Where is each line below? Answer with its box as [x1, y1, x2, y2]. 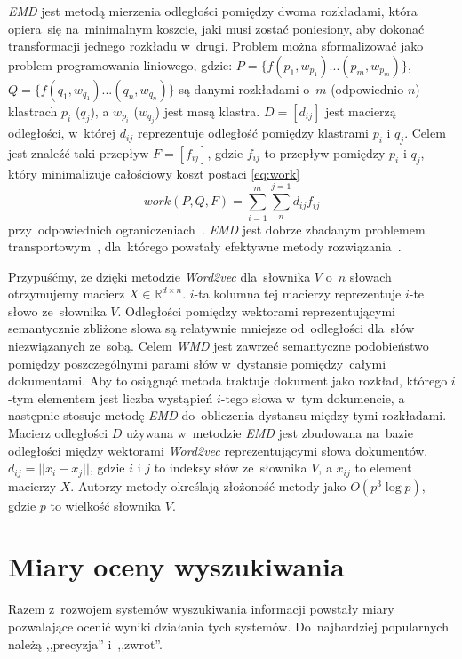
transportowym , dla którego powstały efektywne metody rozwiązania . [8, 237, 402, 256]
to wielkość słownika [50, 496, 162, 514]
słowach [349, 266, 392, 285]
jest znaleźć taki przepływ [8, 143, 149, 162]
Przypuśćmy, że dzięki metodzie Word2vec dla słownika [8, 266, 311, 285]
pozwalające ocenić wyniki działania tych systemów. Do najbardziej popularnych [8, 616, 449, 635]
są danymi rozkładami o [179, 79, 310, 98]
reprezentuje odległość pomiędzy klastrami [137, 123, 370, 142]
